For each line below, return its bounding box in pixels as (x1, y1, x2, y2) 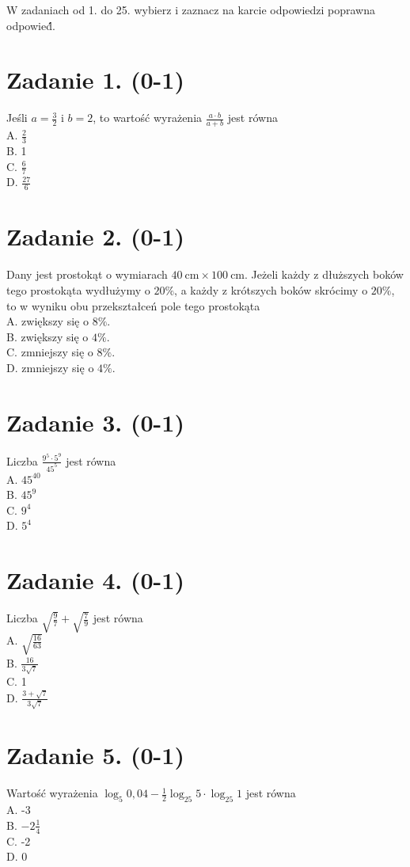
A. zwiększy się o (6, 313, 89, 329)
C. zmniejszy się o (6, 344, 93, 360)
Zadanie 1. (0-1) (6, 63, 184, 96)
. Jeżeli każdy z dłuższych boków (245, 266, 404, 283)
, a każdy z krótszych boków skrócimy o (174, 281, 368, 298)
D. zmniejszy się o (6, 359, 94, 375)
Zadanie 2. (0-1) (6, 220, 184, 253)
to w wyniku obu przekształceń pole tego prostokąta (6, 297, 260, 314)
